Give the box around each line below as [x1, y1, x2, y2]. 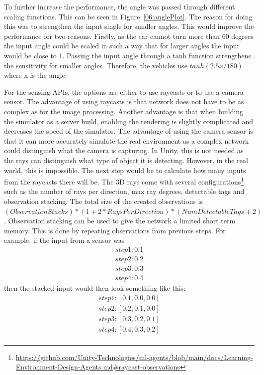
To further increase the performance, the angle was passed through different [4, 1, 235, 11]
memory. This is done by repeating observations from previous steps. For [4, 225, 226, 235]
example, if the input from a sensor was [4, 235, 125, 245]
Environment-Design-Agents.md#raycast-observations [15, 362, 180, 372]
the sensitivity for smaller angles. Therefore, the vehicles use [4, 60, 187, 70]
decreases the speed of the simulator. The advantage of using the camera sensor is [4, 126, 253, 136]
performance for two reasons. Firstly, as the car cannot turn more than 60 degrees [4, 30, 254, 41]
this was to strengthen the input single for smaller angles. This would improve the [4, 21, 254, 31]
